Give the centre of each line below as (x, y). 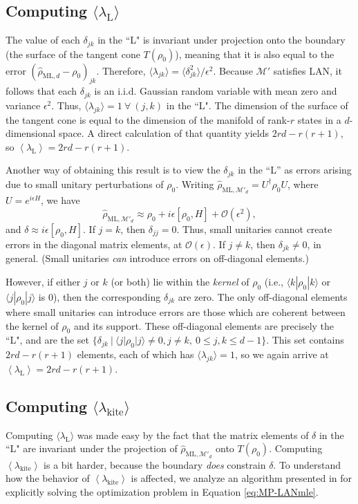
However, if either (43, 281)
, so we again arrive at (282, 354)
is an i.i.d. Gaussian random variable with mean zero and (216, 91)
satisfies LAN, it (308, 70)
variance (23, 105)
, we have (60, 200)
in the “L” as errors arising (295, 170)
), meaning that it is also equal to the (255, 54)
